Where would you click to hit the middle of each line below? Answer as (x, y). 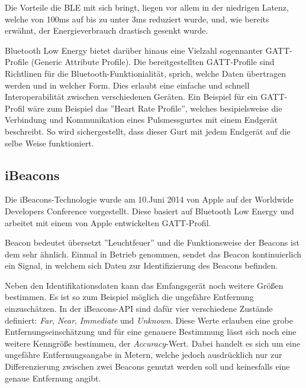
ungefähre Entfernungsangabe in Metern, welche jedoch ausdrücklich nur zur (144, 355)
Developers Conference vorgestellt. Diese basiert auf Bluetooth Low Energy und (149, 211)
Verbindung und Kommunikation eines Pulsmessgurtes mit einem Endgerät (141, 120)
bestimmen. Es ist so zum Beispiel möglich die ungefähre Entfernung (129, 297)
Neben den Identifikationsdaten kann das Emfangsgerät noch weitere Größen (144, 285)
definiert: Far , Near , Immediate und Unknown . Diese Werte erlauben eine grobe (149, 320)
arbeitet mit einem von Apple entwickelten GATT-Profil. (108, 222)
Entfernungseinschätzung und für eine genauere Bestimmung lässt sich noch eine (151, 332)
